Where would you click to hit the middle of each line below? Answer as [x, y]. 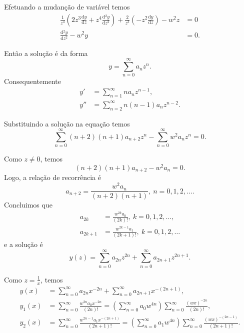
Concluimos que [28, 205]
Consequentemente [33, 81]
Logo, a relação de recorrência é [52, 177]
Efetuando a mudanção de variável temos [67, 6]
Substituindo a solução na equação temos [67, 123]
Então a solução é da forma [46, 53]
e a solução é [23, 244]
